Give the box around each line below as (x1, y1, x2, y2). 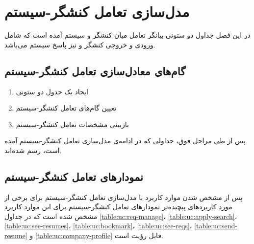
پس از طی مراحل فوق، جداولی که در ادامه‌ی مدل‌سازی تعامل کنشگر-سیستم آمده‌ (4, 135, 246, 146)
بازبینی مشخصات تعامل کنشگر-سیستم (16, 119, 129, 129)
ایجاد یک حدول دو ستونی (16, 86, 88, 96)
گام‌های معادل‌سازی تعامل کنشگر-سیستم (4, 63, 186, 78)
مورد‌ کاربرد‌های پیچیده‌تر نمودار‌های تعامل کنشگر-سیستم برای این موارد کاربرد (4, 201, 232, 212)
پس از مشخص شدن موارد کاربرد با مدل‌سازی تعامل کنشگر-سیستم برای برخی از (4, 192, 243, 202)
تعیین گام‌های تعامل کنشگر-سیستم (16, 103, 117, 113)
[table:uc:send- (194, 221, 238, 231)
